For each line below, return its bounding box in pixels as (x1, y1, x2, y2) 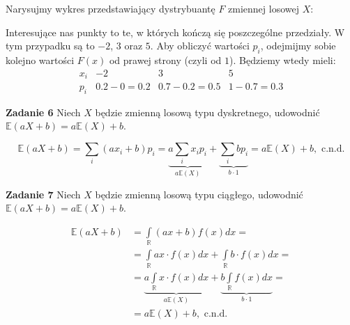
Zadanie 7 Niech (6, 187, 81, 201)
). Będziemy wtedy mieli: (229, 52, 336, 67)
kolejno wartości (6, 52, 75, 67)
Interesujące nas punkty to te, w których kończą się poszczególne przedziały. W (6, 24, 345, 39)
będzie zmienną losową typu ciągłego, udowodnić (95, 187, 303, 201)
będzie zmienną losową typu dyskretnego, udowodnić (95, 104, 320, 119)
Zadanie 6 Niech (6, 104, 81, 119)
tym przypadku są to (6, 38, 95, 53)
